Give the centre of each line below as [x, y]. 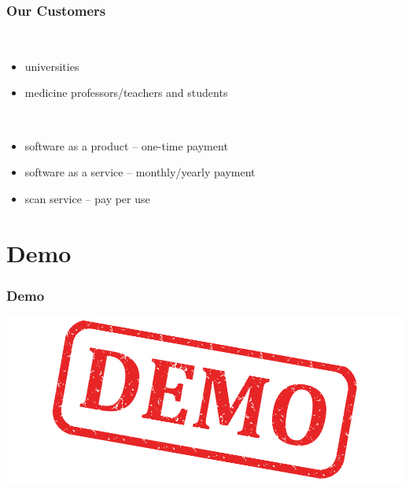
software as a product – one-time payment [126, 145]
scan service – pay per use [87, 198]
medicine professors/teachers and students [126, 93]
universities [52, 66]
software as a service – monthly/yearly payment [140, 172]
